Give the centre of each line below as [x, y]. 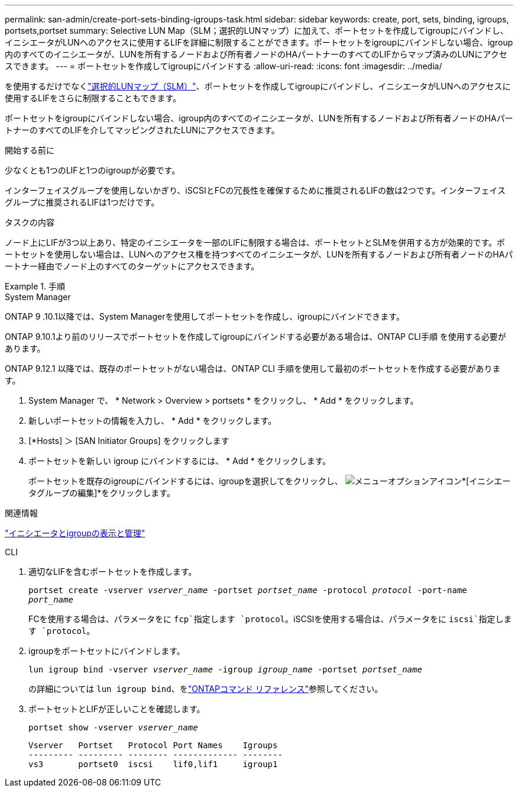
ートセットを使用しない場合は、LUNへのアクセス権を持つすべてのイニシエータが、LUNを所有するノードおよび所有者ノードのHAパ [259, 254]
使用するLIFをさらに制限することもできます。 [93, 98]
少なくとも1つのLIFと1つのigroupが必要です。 [93, 170]
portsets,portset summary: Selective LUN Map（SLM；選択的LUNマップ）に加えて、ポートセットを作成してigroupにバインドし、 [257, 30]
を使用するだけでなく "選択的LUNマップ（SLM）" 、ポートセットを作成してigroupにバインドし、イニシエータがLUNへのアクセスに [258, 86]
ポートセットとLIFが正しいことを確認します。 [117, 709]
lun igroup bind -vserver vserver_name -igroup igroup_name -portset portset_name [225, 669]
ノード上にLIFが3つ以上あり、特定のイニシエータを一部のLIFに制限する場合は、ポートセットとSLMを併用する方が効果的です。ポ [255, 242]
